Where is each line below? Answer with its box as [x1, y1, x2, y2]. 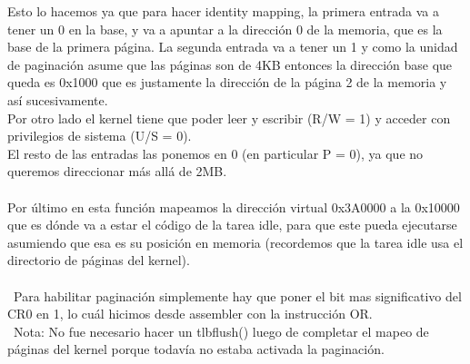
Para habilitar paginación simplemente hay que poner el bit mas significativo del [13, 286, 462, 305]
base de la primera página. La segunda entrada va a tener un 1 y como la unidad [7, 37, 458, 56]
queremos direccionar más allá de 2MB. [7, 162, 227, 181]
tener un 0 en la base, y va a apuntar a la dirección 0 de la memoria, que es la [7, 19, 443, 38]
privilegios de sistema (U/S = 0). [7, 126, 192, 145]
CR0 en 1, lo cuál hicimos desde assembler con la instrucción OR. [7, 304, 373, 323]
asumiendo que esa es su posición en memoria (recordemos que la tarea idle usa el [7, 232, 464, 251]
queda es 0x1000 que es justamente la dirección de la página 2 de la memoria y [7, 73, 447, 92]
